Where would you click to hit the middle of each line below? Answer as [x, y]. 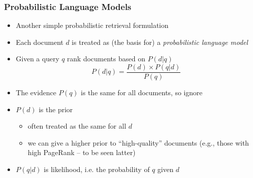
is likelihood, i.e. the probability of [97, 169]
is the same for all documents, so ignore [142, 92]
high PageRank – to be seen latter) [82, 152]
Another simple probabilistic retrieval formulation [92, 25]
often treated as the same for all [77, 126]
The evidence [36, 92]
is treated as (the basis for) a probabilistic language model [160, 42]
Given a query [38, 59]
